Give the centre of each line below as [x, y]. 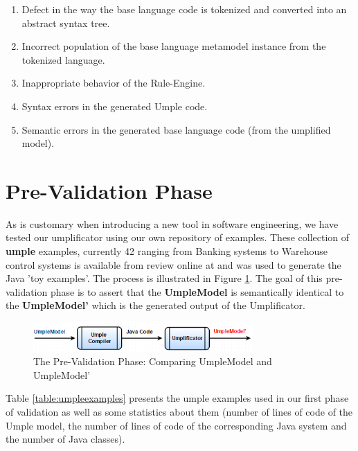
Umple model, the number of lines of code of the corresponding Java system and [176, 425]
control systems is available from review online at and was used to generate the [173, 264]
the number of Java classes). [65, 439]
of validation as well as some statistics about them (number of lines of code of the [179, 411]
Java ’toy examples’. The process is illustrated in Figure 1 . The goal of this [164, 278]
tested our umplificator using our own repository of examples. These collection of [178, 237]
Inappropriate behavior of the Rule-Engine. [114, 83]
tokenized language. [63, 59]
